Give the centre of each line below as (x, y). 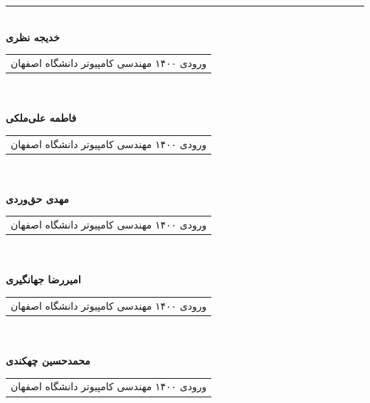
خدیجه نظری (33, 37)
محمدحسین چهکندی (48, 361)
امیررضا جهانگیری (43, 279)
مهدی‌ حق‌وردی (37, 198)
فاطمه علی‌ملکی (41, 118)
